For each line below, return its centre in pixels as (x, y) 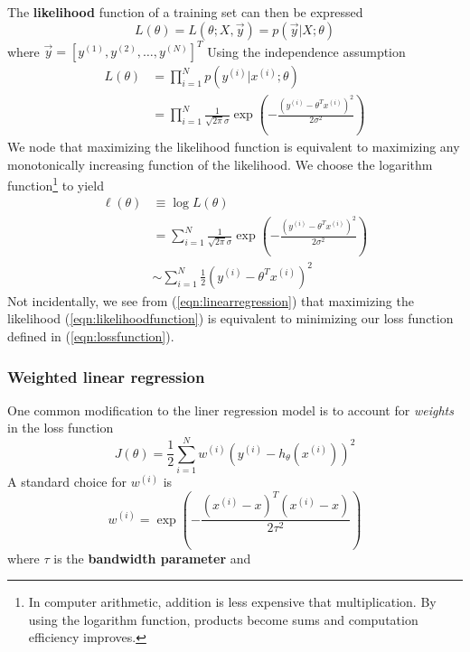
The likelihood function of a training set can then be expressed (185, 12)
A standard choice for (67, 482)
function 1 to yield (56, 184)
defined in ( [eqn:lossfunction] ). (91, 336)
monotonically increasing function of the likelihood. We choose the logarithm (220, 164)
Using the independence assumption (306, 51)
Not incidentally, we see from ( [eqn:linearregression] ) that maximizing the (211, 300)
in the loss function (61, 428)
